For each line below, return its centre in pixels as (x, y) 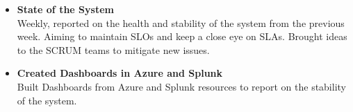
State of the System (65, 9)
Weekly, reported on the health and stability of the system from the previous (181, 22)
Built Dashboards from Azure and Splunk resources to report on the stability (181, 86)
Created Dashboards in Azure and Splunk (120, 73)
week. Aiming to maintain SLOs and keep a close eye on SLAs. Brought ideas (182, 36)
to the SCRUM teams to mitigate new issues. (113, 49)
